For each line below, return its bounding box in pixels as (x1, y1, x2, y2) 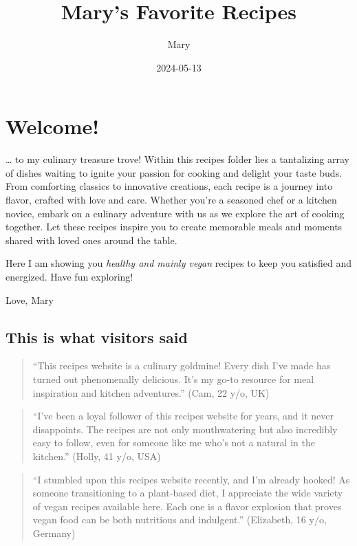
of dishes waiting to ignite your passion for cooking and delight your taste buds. (6, 165, 343, 179)
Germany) (32, 525, 76, 540)
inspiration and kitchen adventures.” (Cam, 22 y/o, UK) (32, 385, 270, 400)
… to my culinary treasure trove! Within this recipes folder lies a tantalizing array (6, 152, 350, 166)
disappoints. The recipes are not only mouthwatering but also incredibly (32, 422, 338, 436)
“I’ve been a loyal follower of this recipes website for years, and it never (32, 408, 334, 423)
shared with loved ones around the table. (6, 232, 177, 247)
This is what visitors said (6, 326, 188, 347)
